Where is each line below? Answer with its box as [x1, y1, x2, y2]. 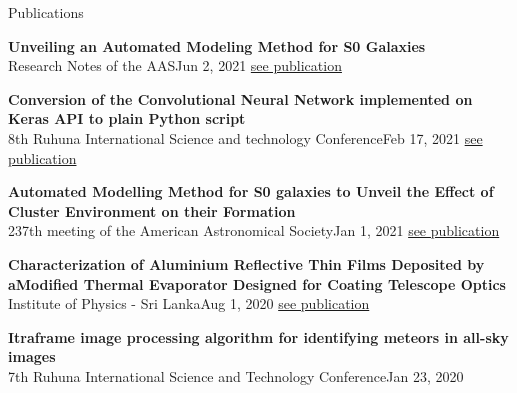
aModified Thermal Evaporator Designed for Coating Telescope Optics [8, 273, 506, 294]
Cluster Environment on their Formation [8, 200, 296, 221]
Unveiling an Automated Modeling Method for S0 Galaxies [8, 35, 426, 56]
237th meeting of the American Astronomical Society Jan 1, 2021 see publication [8, 220, 500, 241]
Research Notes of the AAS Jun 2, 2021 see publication [8, 55, 342, 76]
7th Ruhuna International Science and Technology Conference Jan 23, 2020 [8, 365, 464, 386]
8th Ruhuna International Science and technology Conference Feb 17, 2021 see [8, 127, 483, 148]
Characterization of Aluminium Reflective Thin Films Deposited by [8, 253, 485, 274]
